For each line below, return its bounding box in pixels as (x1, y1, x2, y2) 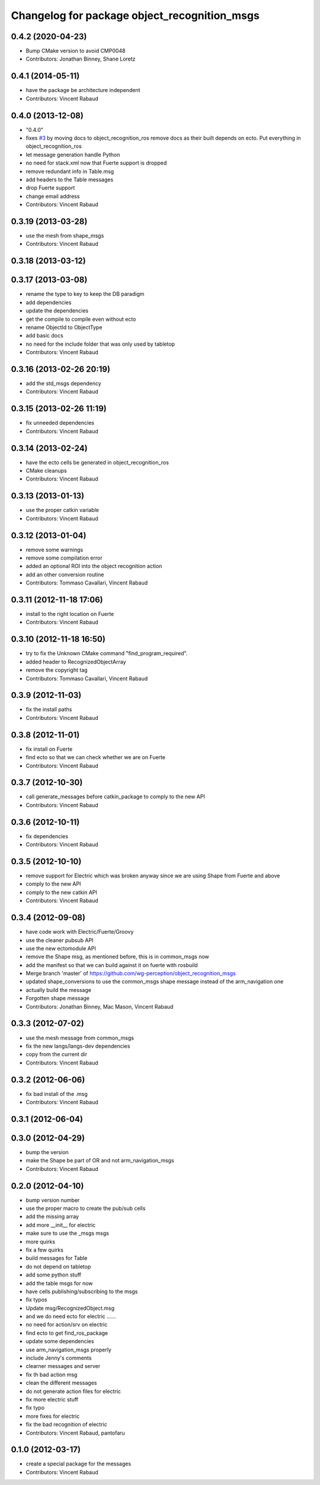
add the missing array (25, 1213, 79, 1220)
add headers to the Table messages (25, 176, 114, 183)
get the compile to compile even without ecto (25, 315, 136, 323)
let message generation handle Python (25, 151, 120, 158)
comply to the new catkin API (25, 889, 98, 896)
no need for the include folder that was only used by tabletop (25, 340, 175, 347)
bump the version (25, 1148, 69, 1155)
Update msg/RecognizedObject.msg (25, 1304, 115, 1312)
